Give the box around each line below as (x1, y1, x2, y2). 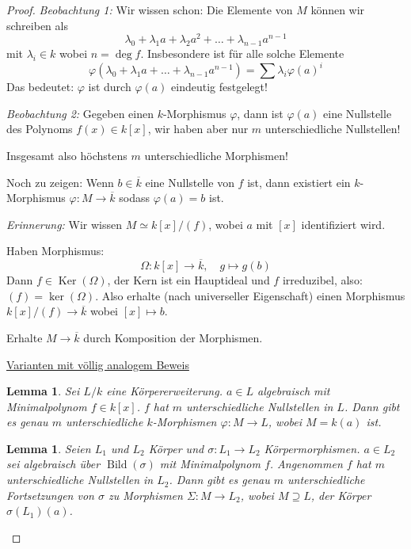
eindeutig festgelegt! (171, 78, 268, 95)
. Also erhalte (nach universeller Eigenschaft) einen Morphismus (95, 287, 405, 303)
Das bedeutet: (6, 78, 74, 95)
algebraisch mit (257, 383, 330, 399)
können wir (310, 2, 365, 17)
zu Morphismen (108, 486, 183, 503)
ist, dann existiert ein (247, 173, 351, 190)
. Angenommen (269, 456, 343, 472)
